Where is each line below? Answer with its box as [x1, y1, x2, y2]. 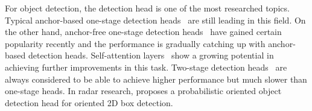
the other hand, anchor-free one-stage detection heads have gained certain [5, 25, 282, 38]
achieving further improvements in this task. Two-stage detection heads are [5, 60, 287, 73]
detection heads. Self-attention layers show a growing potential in [28, 49, 274, 62]
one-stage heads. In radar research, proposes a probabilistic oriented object [5, 84, 282, 97]
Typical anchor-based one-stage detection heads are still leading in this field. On [5, 13, 306, 26]
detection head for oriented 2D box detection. [5, 96, 173, 109]
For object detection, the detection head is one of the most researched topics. [5, 2, 290, 14]
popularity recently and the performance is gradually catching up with [5, 37, 266, 49]
